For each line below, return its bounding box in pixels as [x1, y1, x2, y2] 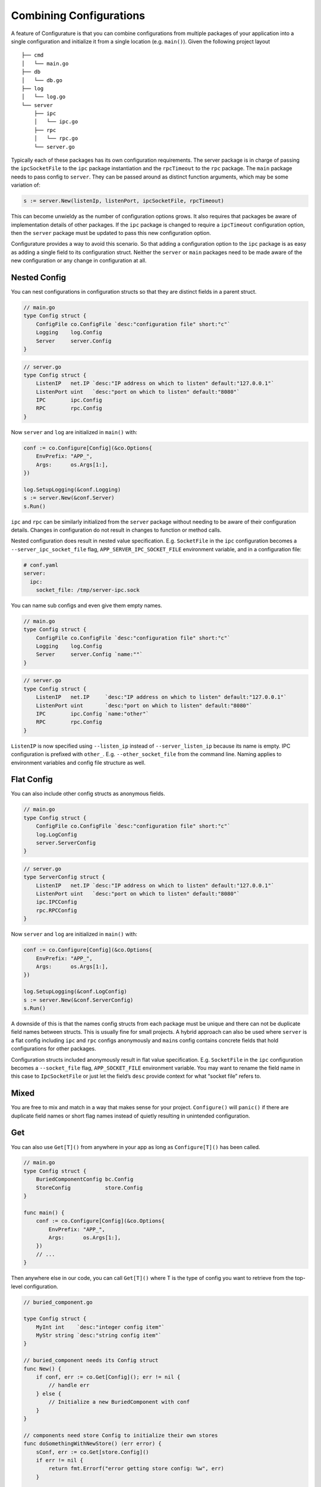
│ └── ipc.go [33, 118, 78, 125]
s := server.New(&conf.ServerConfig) [23, 996, 134, 1003]
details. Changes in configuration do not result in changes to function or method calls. [11, 526, 222, 534]
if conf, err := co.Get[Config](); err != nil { [36, 1374, 181, 1381]
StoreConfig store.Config [36, 1184, 143, 1191]
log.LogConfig [36, 831, 77, 838]
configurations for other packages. [11, 1045, 96, 1052]
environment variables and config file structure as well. [11, 759, 146, 766]
